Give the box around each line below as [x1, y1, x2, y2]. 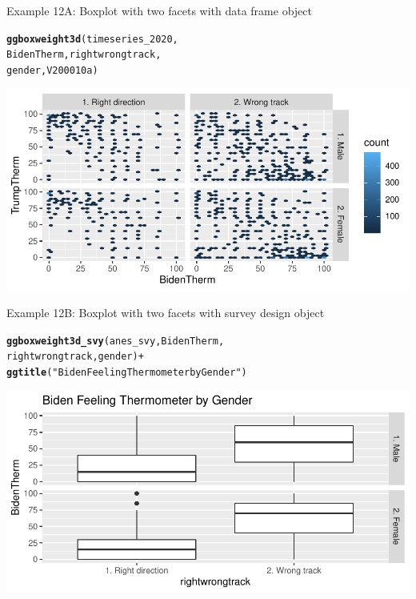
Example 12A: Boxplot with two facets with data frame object [6, 2, 312, 18]
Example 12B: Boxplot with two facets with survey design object [6, 304, 325, 321]
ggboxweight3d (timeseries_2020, [6, 33, 178, 45]
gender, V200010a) [6, 64, 98, 76]
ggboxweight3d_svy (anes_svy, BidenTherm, [6, 335, 225, 347]
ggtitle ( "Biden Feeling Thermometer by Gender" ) [6, 367, 247, 379]
